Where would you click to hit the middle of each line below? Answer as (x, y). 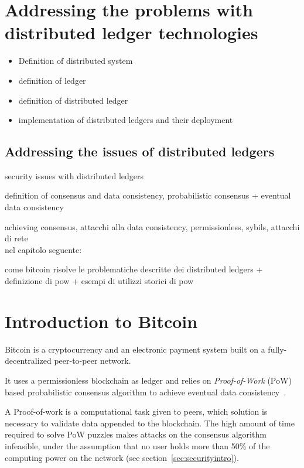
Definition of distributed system (76, 61)
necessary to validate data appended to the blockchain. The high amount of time (150, 423)
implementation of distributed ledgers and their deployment (126, 120)
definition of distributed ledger (73, 100)
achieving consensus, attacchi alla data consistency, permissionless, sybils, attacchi (152, 226)
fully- (277, 349)
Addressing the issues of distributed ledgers (140, 151)
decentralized (28, 361)
